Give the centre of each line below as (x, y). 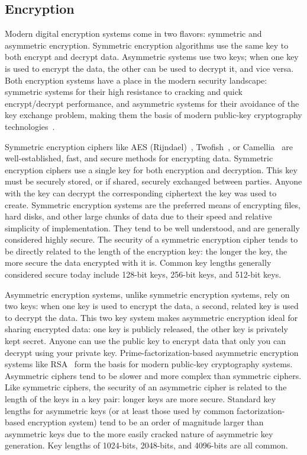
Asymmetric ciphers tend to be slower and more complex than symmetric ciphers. (153, 375)
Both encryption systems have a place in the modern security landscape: (136, 80)
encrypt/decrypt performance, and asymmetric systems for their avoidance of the (152, 103)
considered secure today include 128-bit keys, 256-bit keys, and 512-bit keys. (143, 274)
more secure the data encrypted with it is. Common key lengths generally (138, 262)
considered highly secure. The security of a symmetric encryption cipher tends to (151, 239)
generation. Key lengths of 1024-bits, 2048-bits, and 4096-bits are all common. (146, 445)
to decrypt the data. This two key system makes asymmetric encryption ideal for (151, 317)
